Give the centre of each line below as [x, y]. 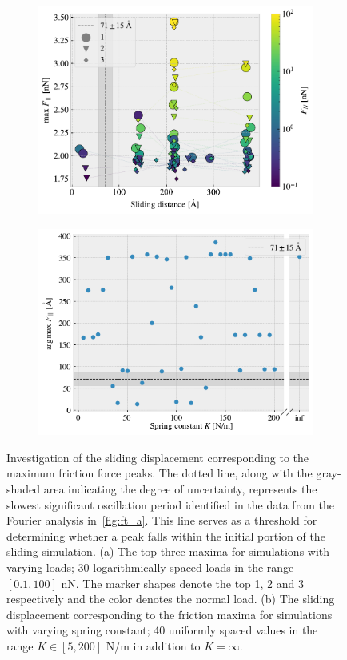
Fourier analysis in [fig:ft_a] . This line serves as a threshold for [162, 520]
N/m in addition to [153, 645]
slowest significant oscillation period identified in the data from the [170, 504]
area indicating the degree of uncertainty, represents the [180, 489]
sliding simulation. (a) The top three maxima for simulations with [168, 551]
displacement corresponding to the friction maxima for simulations [170, 614]
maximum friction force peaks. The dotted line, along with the [160, 473]
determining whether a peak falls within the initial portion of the [166, 535]
